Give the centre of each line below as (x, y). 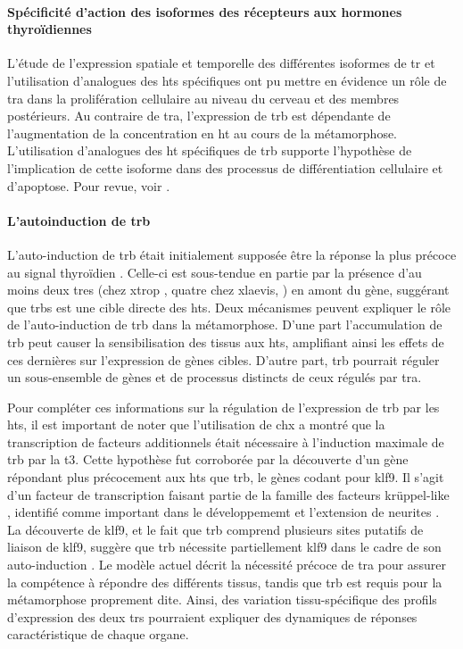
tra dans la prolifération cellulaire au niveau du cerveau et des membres (203, 98)
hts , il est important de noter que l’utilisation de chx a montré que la (196, 424)
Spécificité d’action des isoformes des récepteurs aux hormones (205, 11)
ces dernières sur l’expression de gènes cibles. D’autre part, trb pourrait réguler (223, 359)
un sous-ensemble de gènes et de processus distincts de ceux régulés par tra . (215, 377)
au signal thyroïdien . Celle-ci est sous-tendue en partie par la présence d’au (215, 272)
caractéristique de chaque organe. (98, 634)
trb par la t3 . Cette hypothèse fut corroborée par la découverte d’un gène (208, 459)
